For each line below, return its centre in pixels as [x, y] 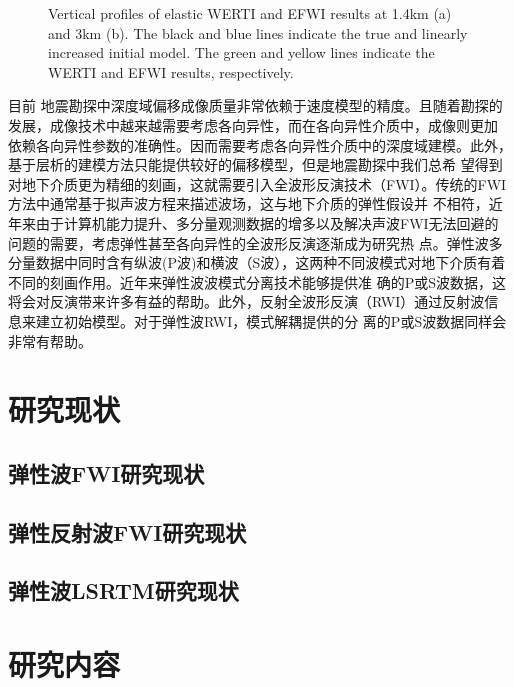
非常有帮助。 [50, 340]
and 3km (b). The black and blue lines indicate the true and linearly [258, 32]
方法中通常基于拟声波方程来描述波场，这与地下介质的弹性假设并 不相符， [248, 203]
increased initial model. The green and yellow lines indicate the [241, 52]
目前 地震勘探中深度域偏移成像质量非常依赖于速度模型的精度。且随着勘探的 [255, 105]
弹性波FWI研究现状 [106, 472]
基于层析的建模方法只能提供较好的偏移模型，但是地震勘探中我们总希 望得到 [255, 164]
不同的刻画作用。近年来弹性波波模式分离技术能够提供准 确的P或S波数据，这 [257, 281]
